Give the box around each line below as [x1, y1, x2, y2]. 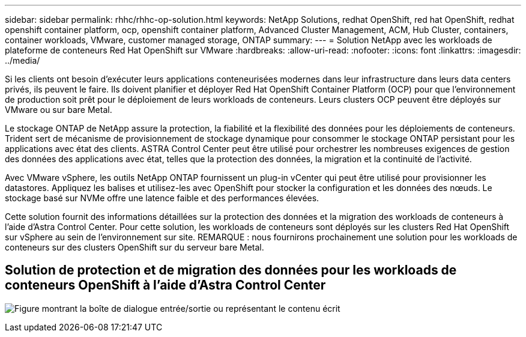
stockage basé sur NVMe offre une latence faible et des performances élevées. [5, 193, 319, 203]
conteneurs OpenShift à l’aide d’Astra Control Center [5, 278, 326, 293]
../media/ [5, 55, 40, 65]
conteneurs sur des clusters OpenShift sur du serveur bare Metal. [5, 242, 264, 252]
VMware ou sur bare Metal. [5, 105, 112, 115]
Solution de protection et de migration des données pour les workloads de [5, 263, 457, 278]
